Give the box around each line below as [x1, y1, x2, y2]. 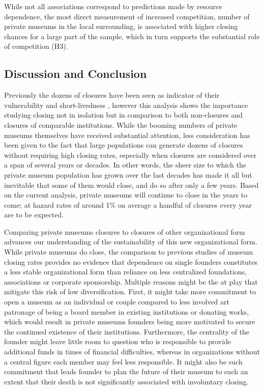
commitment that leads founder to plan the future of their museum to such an [4, 366, 248, 377]
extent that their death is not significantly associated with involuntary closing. [4, 376, 249, 386]
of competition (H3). [4, 41, 68, 51]
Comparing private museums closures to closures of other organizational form [4, 226, 245, 237]
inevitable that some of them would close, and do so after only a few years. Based [4, 179, 259, 190]
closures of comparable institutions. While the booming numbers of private [4, 119, 238, 130]
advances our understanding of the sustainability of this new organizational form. [4, 236, 257, 247]
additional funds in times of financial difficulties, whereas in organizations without [4, 346, 260, 357]
